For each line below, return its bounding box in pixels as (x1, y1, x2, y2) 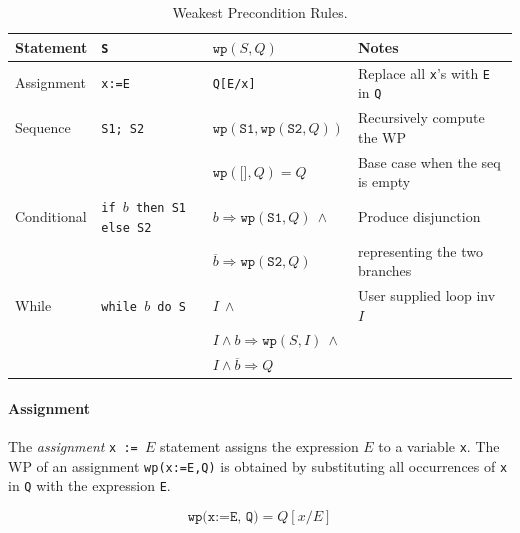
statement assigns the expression (159, 436, 359, 457)
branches (357, 260, 412, 281)
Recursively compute (357, 107, 485, 128)
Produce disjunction (357, 205, 481, 226)
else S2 (101, 220, 152, 235)
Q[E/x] (212, 77, 256, 92)
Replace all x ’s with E (357, 62, 491, 83)
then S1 (135, 200, 186, 215)
